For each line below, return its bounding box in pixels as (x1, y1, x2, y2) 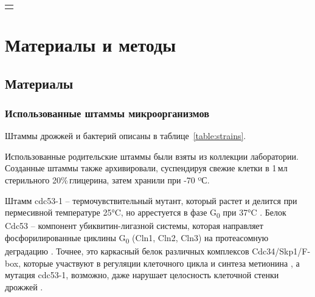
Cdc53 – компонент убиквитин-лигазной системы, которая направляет (5, 219, 263, 232)
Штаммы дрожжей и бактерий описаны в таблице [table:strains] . (5, 129, 246, 142)
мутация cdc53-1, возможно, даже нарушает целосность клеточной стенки (5, 268, 279, 281)
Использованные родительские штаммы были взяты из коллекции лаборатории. (5, 149, 299, 162)
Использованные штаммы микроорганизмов (5, 105, 210, 120)
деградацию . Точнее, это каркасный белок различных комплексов (5, 244, 249, 257)
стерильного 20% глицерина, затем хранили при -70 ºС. (5, 173, 210, 186)
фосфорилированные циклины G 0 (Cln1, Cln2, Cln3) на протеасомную (5, 231, 269, 245)
